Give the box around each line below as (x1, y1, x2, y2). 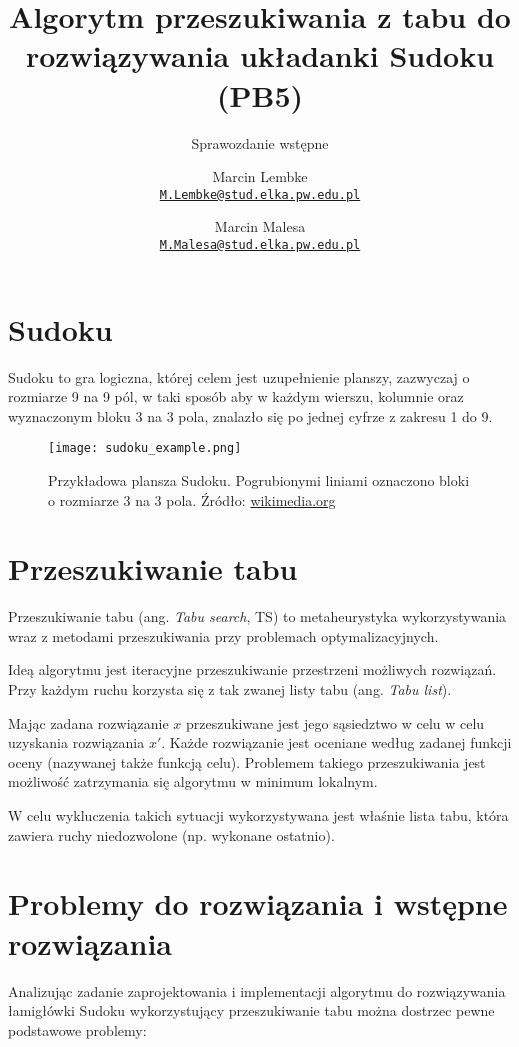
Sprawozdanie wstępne (191, 132, 329, 153)
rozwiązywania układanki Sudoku (25, 35, 495, 76)
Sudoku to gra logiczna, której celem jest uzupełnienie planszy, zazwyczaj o (8, 366, 470, 387)
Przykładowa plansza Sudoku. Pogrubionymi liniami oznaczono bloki (48, 469, 470, 490)
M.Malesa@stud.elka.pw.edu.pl (159, 237, 361, 252)
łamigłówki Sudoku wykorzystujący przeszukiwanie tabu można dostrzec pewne (8, 1000, 495, 1021)
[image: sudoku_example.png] (48, 441, 242, 456)
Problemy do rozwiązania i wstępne (8, 883, 508, 924)
